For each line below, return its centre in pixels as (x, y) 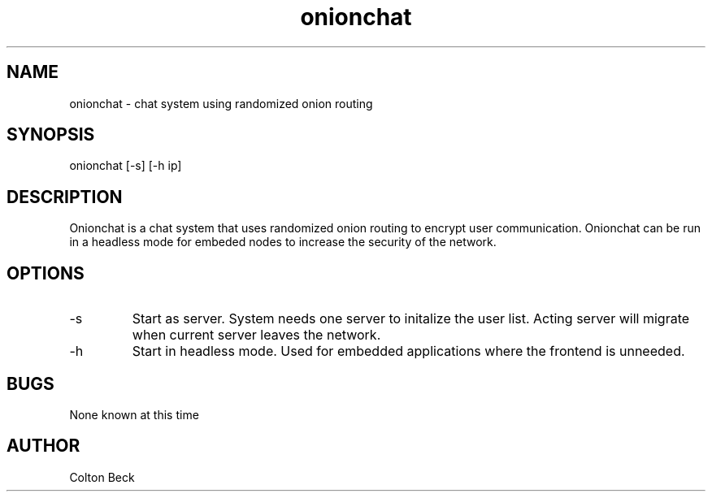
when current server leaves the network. (256, 335)
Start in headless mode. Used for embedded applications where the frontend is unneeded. (408, 351)
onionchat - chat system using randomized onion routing (221, 103)
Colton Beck (102, 477)
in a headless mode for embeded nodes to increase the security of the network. (283, 242)
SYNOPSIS (51, 135)
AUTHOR (43, 446)
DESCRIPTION (65, 197)
